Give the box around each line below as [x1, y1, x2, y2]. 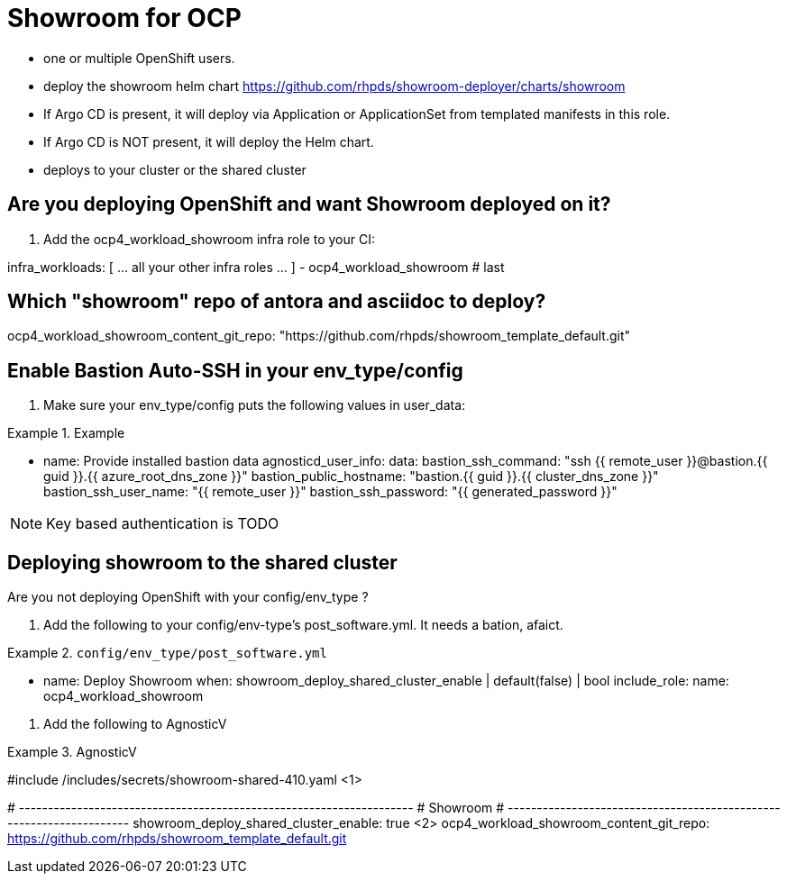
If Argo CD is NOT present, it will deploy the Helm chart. [43, 133, 374, 150]
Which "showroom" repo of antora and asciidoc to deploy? [7, 290, 546, 313]
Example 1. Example [7, 425, 125, 441]
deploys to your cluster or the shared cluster [43, 161, 307, 177]
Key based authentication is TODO [46, 514, 279, 533]
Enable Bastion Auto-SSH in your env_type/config [7, 359, 463, 382]
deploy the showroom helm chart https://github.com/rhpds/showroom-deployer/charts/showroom [43, 77, 626, 94]
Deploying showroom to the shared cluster [7, 550, 398, 574]
